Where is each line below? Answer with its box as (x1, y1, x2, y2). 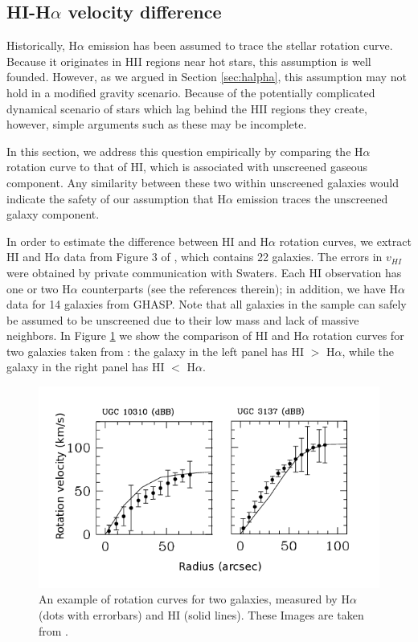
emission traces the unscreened (236, 190, 388, 207)
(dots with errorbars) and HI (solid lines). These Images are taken (39, 606, 364, 623)
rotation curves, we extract (279, 232, 412, 249)
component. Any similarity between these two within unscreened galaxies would (6, 174, 400, 190)
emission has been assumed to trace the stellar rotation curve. (88, 37, 393, 54)
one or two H (6, 280, 71, 296)
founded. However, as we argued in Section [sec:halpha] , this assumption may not (6, 68, 407, 85)
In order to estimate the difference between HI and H (6, 232, 269, 249)
